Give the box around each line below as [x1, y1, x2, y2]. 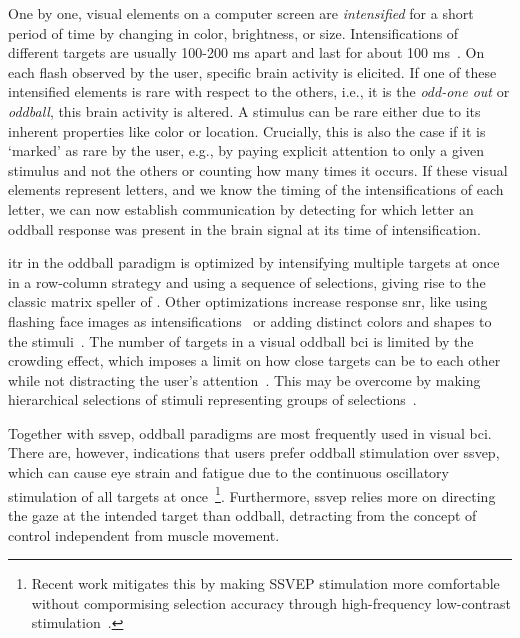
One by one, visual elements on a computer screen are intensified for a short [8, 3, 474, 23]
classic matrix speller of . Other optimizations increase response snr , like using [8, 291, 488, 312]
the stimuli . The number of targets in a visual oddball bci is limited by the [8, 330, 474, 351]
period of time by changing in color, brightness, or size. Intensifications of [8, 22, 459, 43]
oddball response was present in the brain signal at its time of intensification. [8, 218, 481, 239]
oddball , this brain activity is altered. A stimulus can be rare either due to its [8, 100, 481, 121]
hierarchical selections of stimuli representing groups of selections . [8, 389, 417, 410]
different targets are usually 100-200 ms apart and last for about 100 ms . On [8, 42, 485, 63]
